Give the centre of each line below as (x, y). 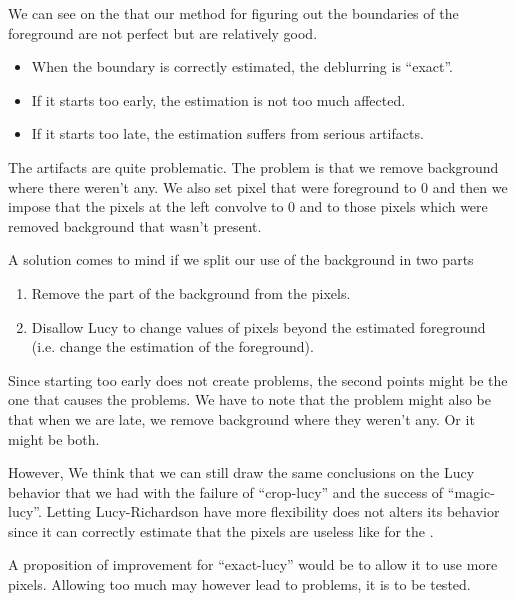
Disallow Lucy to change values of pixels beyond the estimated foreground (258, 326)
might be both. (54, 438)
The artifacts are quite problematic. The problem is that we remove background (253, 166)
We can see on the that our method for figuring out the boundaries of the (233, 13)
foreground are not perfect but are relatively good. (163, 32)
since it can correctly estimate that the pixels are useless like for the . (221, 530)
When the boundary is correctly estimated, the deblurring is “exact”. (242, 66)
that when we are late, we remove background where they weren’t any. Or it (241, 418)
